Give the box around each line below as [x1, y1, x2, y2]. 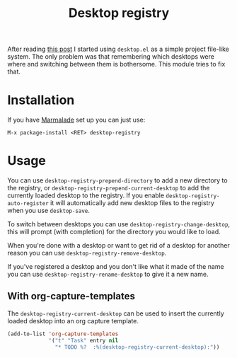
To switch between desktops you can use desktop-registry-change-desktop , [7, 220, 231, 229]
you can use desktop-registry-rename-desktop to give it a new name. [7, 270, 209, 279]
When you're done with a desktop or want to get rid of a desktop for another [7, 241, 230, 250]
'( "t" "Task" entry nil [48, 337, 119, 344]
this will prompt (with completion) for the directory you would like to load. [7, 228, 221, 236]
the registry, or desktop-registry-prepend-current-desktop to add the [7, 184, 210, 192]
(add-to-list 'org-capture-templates [7, 330, 119, 337]
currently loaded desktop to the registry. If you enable [7, 191, 165, 200]
